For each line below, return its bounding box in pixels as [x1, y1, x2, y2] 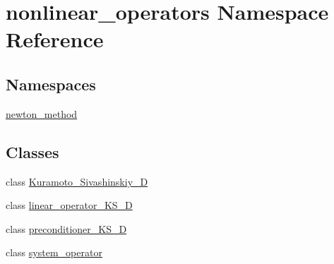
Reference [6, 25, 104, 54]
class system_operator [6, 245, 102, 260]
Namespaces [6, 73, 96, 95]
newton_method [6, 106, 78, 121]
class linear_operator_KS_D [6, 198, 133, 212]
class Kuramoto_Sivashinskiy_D [6, 174, 148, 188]
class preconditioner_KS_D [6, 221, 127, 236]
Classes [6, 140, 59, 162]
